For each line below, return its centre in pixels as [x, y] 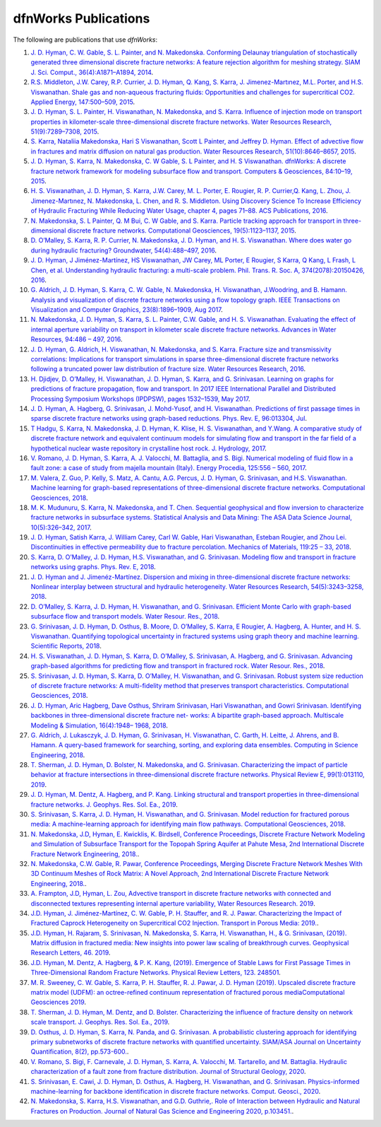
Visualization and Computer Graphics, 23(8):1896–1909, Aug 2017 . [127, 310]
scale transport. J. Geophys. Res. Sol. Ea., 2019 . [100, 1022]
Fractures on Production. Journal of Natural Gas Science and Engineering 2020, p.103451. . [162, 1111]
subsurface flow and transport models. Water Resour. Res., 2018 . [125, 617]
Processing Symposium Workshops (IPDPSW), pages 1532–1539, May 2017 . [140, 399]
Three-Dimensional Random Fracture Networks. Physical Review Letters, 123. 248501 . [156, 973]
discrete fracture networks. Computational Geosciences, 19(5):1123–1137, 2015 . [182, 230]
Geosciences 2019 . [59, 1002]
